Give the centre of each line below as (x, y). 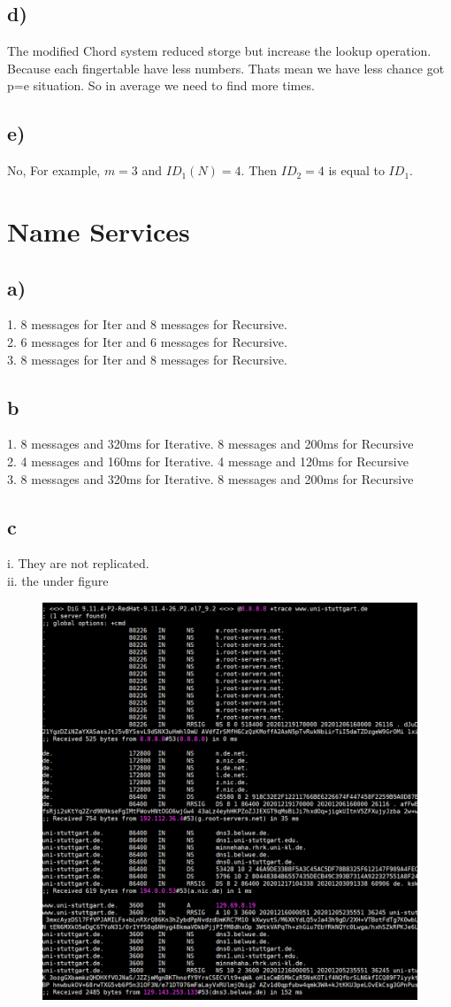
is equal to (356, 170)
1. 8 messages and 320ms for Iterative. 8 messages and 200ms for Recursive (210, 444)
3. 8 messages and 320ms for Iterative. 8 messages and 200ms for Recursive (210, 478)
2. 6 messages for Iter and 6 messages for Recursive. (147, 341)
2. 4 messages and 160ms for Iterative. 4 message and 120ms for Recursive (208, 461)
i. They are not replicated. (78, 563)
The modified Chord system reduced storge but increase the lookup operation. (219, 51)
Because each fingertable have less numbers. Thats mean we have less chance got (226, 68)
